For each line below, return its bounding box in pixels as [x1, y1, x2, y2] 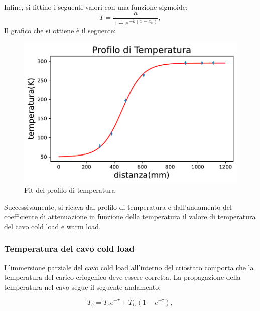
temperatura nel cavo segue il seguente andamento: [4, 281, 161, 292]
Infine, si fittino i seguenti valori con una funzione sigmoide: [4, 2, 188, 12]
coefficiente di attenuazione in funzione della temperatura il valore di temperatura [4, 211, 256, 222]
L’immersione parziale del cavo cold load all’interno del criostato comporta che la [4, 262, 254, 272]
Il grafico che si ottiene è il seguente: [4, 25, 116, 35]
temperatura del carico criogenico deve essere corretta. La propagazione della [4, 272, 241, 282]
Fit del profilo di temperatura [24, 185, 115, 195]
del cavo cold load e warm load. [4, 221, 101, 231]
